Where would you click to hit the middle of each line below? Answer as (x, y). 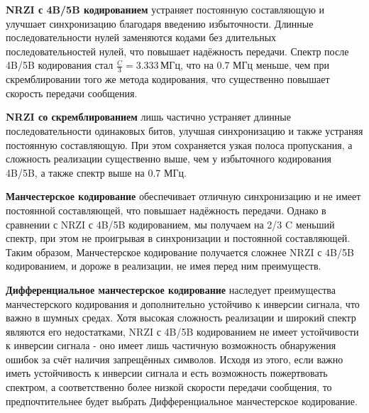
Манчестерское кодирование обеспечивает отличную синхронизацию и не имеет (183, 196)
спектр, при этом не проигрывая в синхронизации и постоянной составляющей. (178, 238)
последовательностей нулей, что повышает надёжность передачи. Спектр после (177, 51)
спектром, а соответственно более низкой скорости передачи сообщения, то (169, 387)
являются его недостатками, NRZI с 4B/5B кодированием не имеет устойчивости (182, 331)
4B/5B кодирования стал (60, 65)
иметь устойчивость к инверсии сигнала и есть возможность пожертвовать (167, 373)
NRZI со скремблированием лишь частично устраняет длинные (148, 117)
